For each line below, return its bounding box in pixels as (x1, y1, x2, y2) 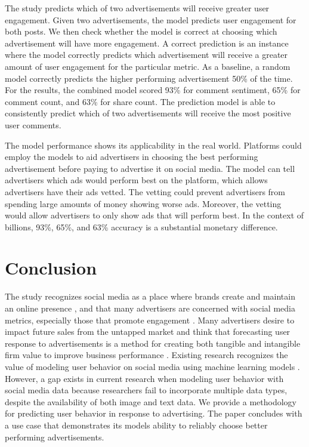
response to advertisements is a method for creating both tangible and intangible (5, 337, 301, 349)
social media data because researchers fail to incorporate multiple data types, (5, 384, 288, 396)
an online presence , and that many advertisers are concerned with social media (5, 302, 295, 314)
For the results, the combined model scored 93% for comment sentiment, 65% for (5, 84, 301, 96)
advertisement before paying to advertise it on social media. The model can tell (5, 162, 295, 174)
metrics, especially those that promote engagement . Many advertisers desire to (5, 313, 295, 326)
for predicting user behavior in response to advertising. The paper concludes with (5, 407, 302, 420)
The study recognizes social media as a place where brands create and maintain (5, 290, 295, 303)
